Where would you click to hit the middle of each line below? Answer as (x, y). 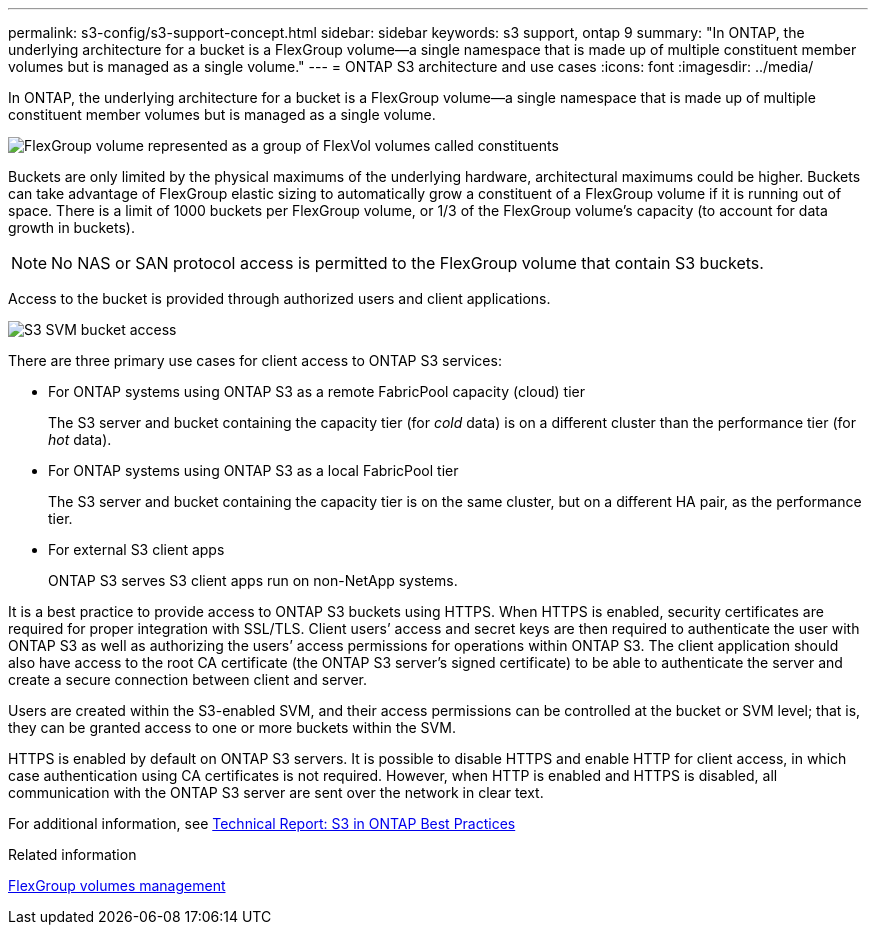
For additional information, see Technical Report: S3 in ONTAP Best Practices (262, 823)
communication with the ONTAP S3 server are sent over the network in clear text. (276, 792)
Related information (72, 854)
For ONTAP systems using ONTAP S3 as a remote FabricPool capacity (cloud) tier (317, 391)
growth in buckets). (71, 227)
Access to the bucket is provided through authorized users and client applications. (279, 298)
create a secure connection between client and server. (188, 679)
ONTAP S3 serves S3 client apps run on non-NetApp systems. (253, 580)
